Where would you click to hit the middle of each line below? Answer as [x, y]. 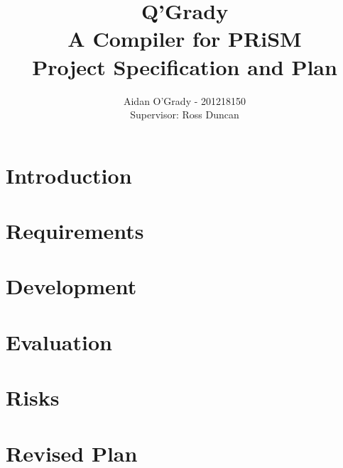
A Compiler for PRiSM [185, 39]
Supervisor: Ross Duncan [185, 115]
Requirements [75, 231]
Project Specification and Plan [185, 66]
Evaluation [59, 341]
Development [71, 286]
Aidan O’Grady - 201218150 [185, 100]
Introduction [69, 175]
